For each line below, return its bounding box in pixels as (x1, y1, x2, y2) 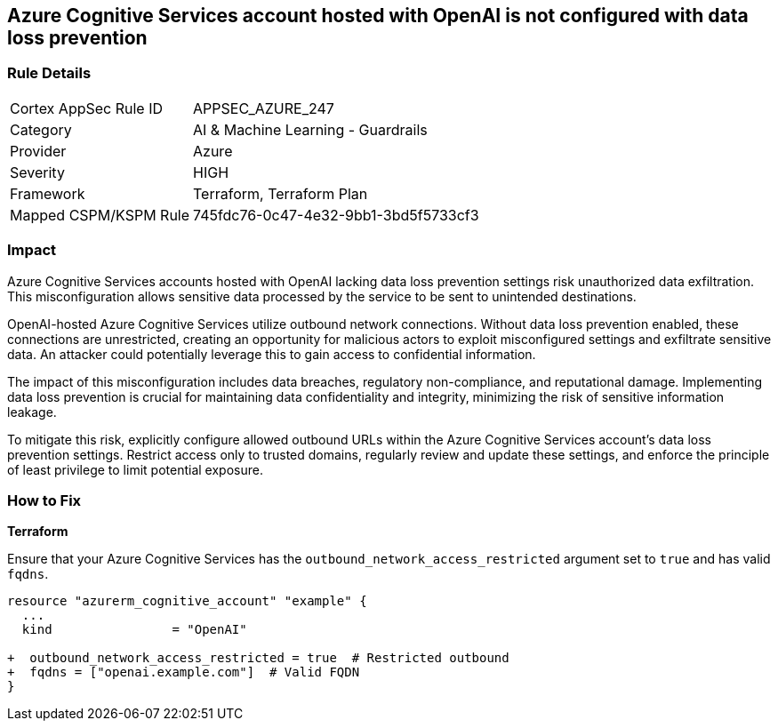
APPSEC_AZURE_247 (193, 99, 334, 117)
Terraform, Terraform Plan (193, 184, 368, 203)
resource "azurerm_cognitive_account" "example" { (7, 594, 367, 609)
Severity (10, 163, 65, 181)
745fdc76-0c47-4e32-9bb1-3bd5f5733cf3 (193, 205, 479, 224)
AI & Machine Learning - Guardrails (193, 120, 428, 139)
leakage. (7, 404, 57, 420)
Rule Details (7, 64, 92, 83)
